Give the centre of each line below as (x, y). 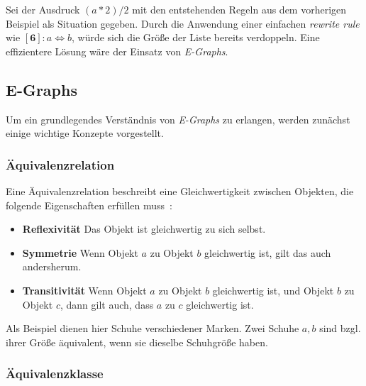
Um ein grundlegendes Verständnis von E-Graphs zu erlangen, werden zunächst (178, 119)
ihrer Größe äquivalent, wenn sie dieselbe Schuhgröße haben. (137, 342)
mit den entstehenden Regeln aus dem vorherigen (239, 9)
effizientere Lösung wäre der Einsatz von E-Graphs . (117, 51)
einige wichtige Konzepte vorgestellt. (85, 133)
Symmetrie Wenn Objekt (80, 252)
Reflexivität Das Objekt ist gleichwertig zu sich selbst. (144, 229)
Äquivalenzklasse (55, 374)
